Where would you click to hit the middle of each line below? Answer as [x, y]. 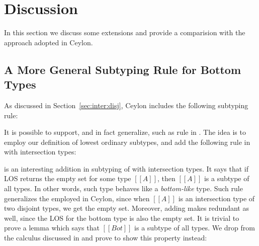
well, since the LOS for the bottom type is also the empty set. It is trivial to [122, 218]
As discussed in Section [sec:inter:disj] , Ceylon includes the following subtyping [126, 105]
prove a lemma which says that [52, 228]
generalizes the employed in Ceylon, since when [77, 198]
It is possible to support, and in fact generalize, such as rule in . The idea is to [125, 132]
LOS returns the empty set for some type [68, 178]
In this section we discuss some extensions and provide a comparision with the [125, 32]
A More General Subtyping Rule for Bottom [123, 69]
